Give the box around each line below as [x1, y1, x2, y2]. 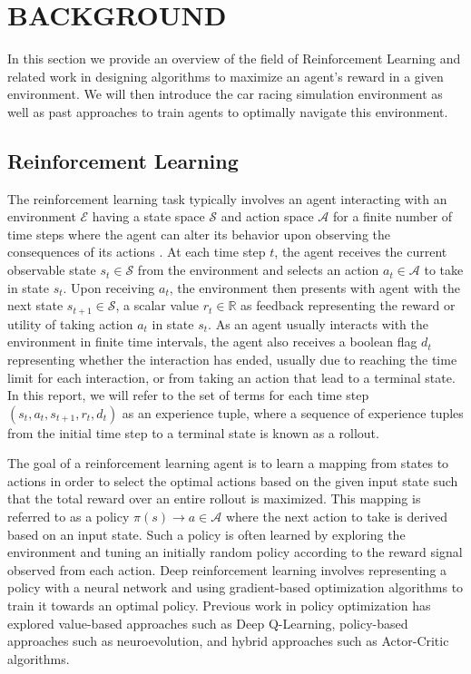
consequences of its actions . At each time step [7, 242, 266, 261]
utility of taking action [7, 314, 133, 333]
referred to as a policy [7, 507, 130, 526]
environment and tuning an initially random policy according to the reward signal [7, 542, 463, 562]
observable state [7, 260, 96, 279]
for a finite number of [332, 207, 453, 226]
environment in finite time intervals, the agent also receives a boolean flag [7, 332, 417, 351]
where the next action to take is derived [225, 507, 447, 526]
